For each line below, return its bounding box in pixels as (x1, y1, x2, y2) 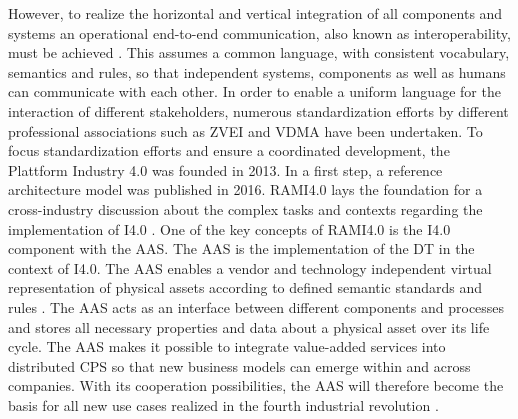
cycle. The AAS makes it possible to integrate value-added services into (8, 336, 446, 357)
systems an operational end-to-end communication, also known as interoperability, (8, 22, 511, 43)
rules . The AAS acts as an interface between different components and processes (8, 296, 505, 317)
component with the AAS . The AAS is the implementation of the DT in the (8, 238, 475, 259)
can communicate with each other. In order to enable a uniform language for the (8, 81, 501, 102)
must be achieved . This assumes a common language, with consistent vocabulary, (8, 42, 510, 63)
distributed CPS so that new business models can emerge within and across (8, 355, 471, 376)
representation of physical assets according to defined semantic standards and (8, 277, 483, 298)
